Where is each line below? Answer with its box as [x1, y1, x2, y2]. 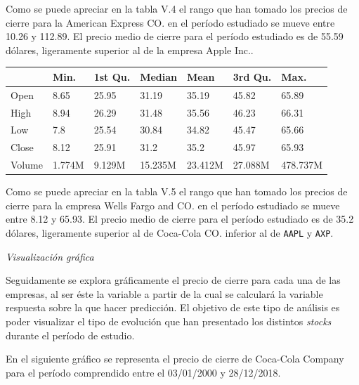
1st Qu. [93, 69, 131, 84]
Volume [11, 157, 43, 172]
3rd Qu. [233, 69, 272, 84]
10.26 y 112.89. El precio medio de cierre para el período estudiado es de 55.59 [6, 29, 344, 44]
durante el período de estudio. [6, 327, 135, 342]
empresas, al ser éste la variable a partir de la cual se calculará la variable [6, 286, 323, 301]
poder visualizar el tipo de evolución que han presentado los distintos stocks [6, 314, 332, 328]
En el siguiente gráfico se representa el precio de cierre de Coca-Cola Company [6, 351, 344, 366]
